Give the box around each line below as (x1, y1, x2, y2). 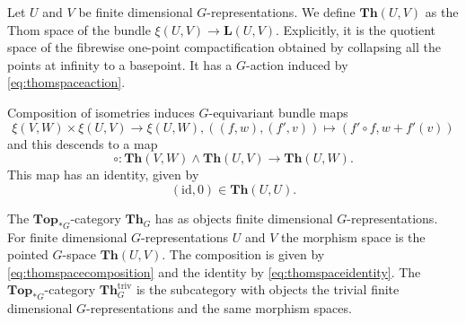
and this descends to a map (7, 134, 158, 153)
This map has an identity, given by (7, 165, 199, 184)
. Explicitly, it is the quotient (276, 20, 436, 39)
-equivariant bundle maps (208, 102, 348, 121)
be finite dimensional (78, 3, 193, 21)
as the (425, 3, 459, 21)
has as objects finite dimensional (154, 208, 333, 227)
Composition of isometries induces (7, 102, 195, 121)
